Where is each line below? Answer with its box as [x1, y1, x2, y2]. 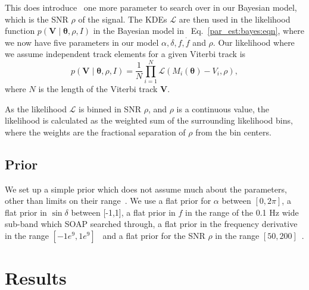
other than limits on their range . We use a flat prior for [5, 194, 211, 207]
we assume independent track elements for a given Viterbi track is [5, 48, 246, 60]
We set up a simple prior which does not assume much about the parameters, [5, 182, 287, 195]
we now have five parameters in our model [5, 36, 159, 48]
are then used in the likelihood [179, 12, 291, 25]
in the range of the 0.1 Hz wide [185, 206, 299, 218]
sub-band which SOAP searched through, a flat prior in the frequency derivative [5, 218, 298, 230]
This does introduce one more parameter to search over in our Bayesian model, [5, 1, 297, 13]
